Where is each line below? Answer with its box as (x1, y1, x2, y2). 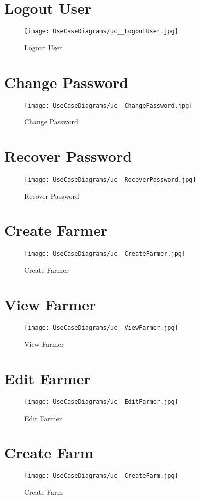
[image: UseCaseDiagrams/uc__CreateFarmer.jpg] (24, 250, 186, 258)
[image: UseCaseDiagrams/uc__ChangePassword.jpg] (24, 102, 193, 109)
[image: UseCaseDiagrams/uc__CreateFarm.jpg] (24, 472, 178, 480)
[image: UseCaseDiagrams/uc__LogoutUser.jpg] (24, 28, 178, 35)
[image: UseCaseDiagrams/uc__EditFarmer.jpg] (24, 398, 178, 405)
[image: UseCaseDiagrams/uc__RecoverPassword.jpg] (24, 176, 196, 183)
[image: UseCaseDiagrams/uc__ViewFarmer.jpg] (24, 324, 178, 331)
